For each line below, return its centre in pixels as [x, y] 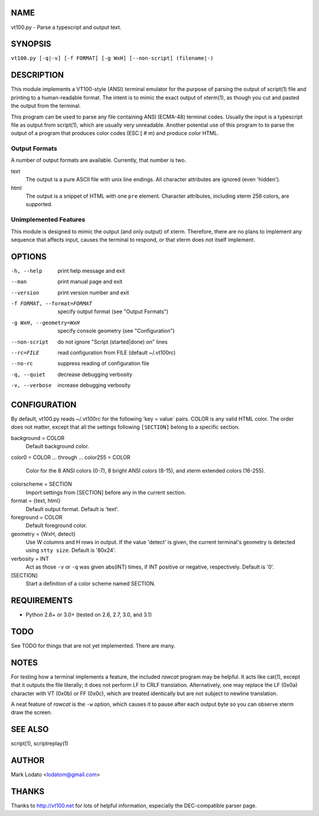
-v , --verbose [31, 385]
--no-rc [22, 364]
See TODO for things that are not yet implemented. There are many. [93, 645]
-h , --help [27, 271]
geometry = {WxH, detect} [43, 534]
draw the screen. [32, 712]
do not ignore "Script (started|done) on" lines [113, 342]
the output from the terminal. [46, 106]
